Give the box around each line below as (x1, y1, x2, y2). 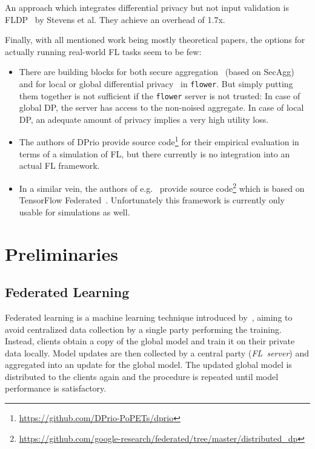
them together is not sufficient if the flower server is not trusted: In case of (19, 89, 300, 102)
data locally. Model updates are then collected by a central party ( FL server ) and (5, 346, 309, 359)
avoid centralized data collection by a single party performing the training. (5, 323, 282, 335)
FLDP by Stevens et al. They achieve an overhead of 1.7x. (5, 13, 225, 25)
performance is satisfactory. (5, 382, 107, 395)
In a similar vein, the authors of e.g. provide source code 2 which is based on (19, 180, 305, 194)
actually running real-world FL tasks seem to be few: (5, 45, 202, 57)
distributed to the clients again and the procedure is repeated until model (5, 370, 279, 382)
